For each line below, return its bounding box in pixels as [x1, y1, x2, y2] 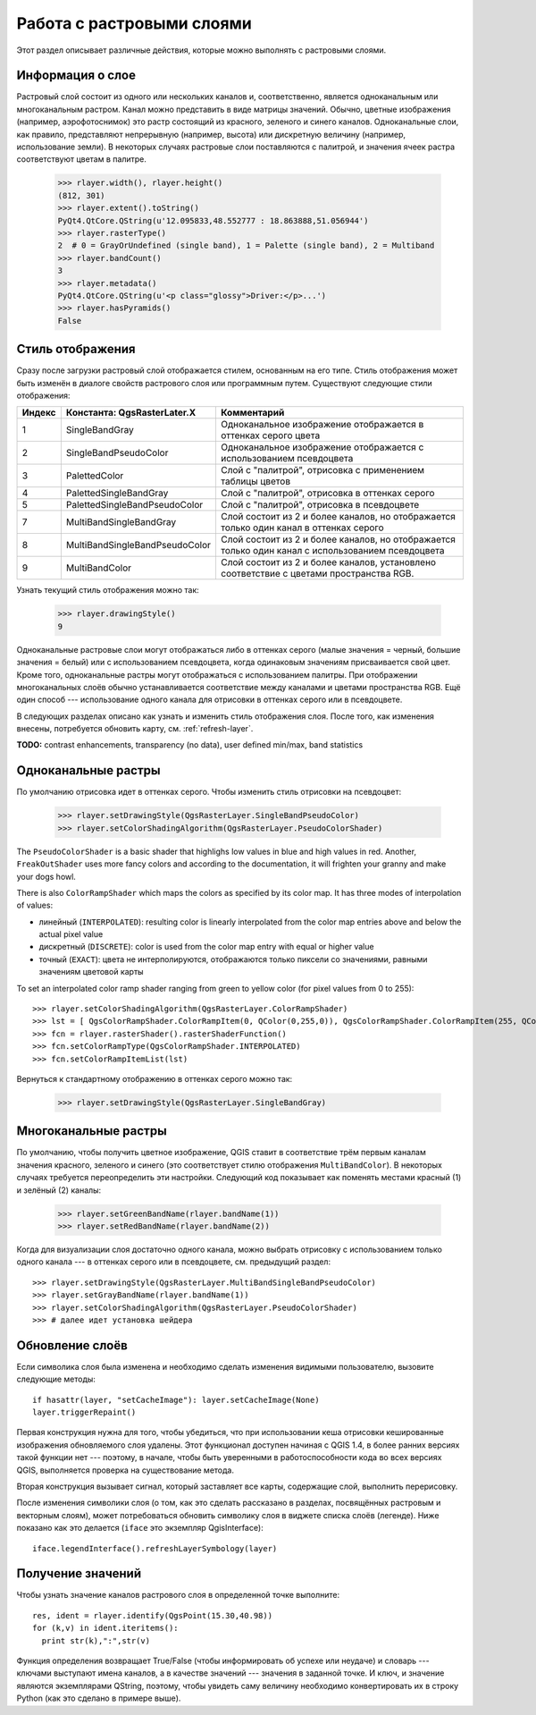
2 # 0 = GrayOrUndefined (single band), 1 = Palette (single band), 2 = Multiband [57, 241, 435, 250]
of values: [16, 900, 54, 911]
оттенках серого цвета [220, 429, 321, 442]
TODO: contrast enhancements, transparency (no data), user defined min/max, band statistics [16, 739, 364, 750]
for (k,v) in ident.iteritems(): [32, 1623, 179, 1634]
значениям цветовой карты [38, 967, 144, 977]
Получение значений [16, 1566, 142, 1582]
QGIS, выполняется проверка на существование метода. [16, 1465, 234, 1475]
